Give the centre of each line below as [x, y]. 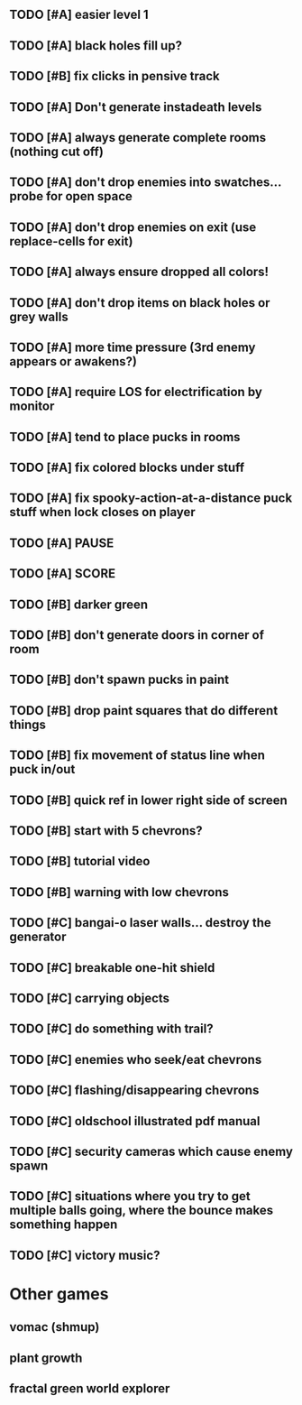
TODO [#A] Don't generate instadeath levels [136, 107]
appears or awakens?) [73, 361]
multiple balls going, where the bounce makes [141, 1211]
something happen [64, 1225]
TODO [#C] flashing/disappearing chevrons [134, 1091]
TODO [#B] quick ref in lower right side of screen [149, 800]
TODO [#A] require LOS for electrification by [136, 392]
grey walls [39, 316]
